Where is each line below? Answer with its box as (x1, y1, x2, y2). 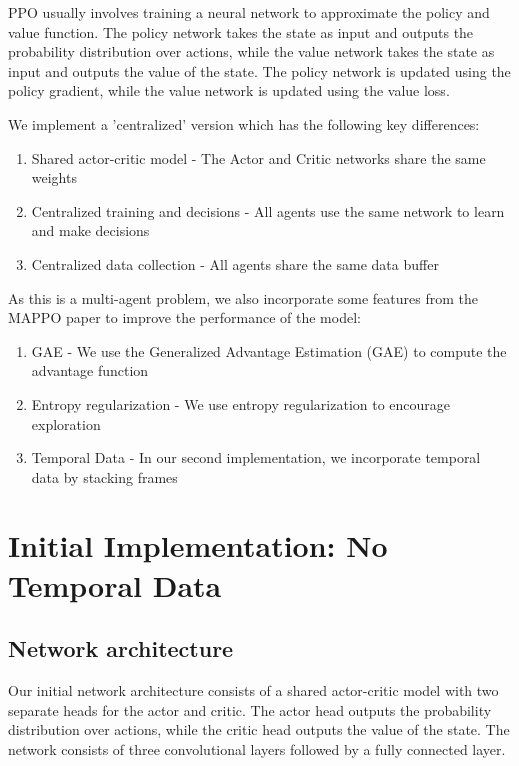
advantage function (31, 360, 149, 381)
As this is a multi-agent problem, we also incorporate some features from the (8, 287, 478, 308)
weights (31, 167, 77, 188)
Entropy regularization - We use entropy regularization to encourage (31, 393, 451, 414)
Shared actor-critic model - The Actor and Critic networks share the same (31, 147, 486, 168)
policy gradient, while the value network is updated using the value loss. (8, 80, 450, 101)
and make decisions (31, 220, 150, 241)
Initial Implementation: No (8, 525, 388, 566)
